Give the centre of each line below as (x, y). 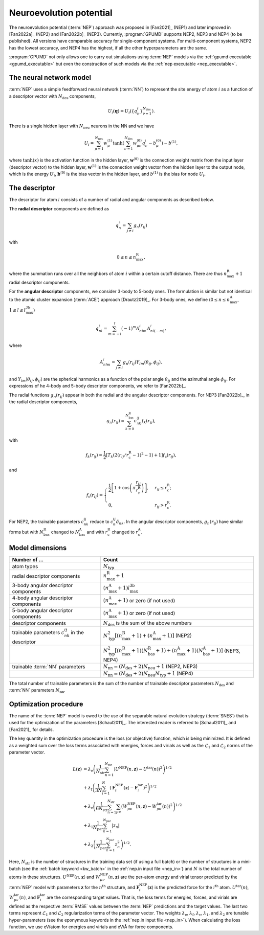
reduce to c (101, 522)
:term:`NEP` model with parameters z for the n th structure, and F (74, 887)
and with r (97, 532)
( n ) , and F (30, 897)
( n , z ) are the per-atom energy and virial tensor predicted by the (173, 877)
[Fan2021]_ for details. (32, 730)
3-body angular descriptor (43, 585)
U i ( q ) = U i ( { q (122, 112)
